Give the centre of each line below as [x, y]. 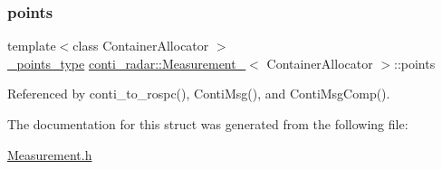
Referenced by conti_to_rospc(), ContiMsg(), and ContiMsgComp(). [199, 94]
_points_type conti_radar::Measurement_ [127, 63]
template [32, 46]
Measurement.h [50, 154]
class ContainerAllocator [141, 46]
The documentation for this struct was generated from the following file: [208, 124]
